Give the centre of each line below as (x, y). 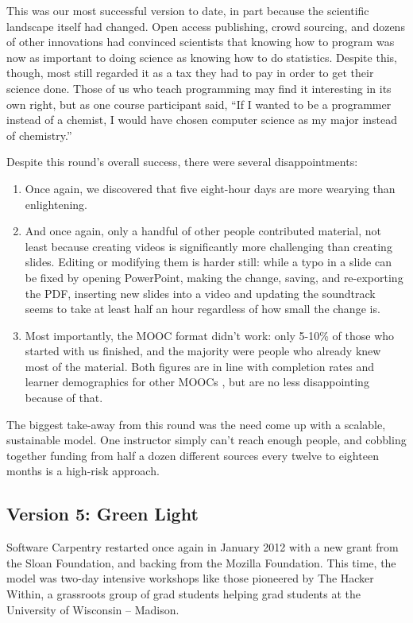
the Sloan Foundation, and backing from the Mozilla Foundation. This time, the (201, 562)
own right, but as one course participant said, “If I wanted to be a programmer (199, 104)
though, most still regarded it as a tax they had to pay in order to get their (190, 73)
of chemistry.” (39, 135)
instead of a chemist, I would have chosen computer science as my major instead (202, 120)
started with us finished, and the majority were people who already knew (203, 351)
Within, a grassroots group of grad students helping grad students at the (184, 594)
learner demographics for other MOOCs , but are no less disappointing (197, 382)
